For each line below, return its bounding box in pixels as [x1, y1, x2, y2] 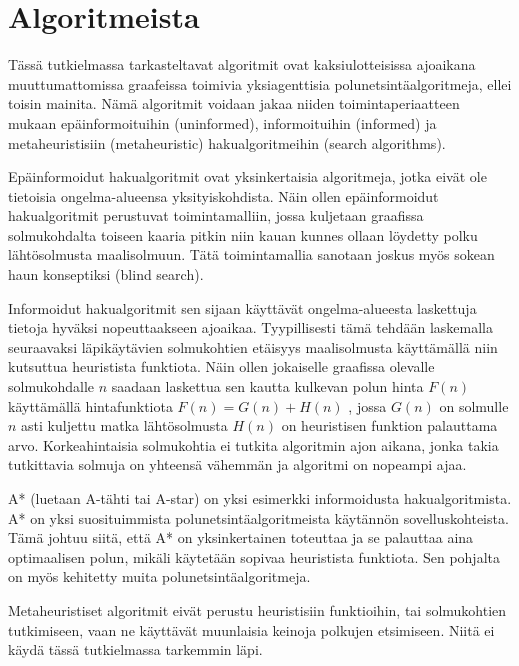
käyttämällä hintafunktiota [8, 395, 173, 416]
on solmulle [439, 395, 509, 416]
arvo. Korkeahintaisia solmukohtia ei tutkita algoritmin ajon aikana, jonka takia [8, 434, 499, 455]
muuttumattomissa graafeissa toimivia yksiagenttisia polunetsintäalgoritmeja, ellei [8, 73, 512, 94]
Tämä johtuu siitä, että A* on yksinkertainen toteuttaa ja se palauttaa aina [8, 527, 474, 548]
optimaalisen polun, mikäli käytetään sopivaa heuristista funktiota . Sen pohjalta [8, 546, 500, 567]
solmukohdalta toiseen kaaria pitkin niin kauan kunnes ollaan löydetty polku [8, 224, 478, 245]
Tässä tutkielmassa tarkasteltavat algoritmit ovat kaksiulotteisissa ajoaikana [8, 54, 476, 75]
